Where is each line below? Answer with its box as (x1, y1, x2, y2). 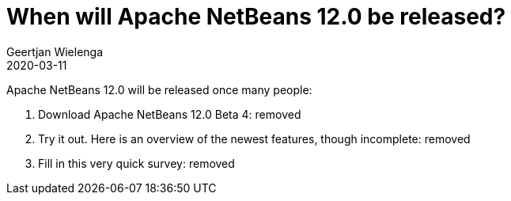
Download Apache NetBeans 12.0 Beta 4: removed (38, 107, 301, 121)
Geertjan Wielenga (6, 44, 104, 59)
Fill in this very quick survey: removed (38, 156, 235, 170)
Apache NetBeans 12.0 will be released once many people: (6, 82, 312, 97)
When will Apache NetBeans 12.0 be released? (6, 3, 506, 30)
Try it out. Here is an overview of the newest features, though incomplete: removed (38, 131, 471, 146)
